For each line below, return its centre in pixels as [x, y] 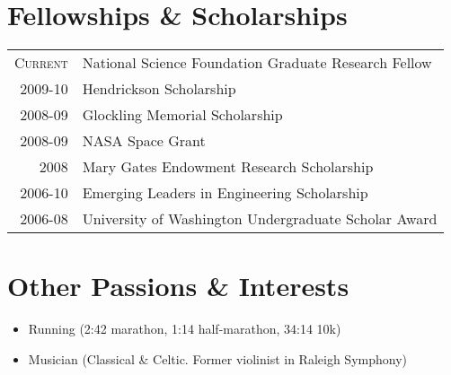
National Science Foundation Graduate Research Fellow [257, 63]
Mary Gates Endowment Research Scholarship [228, 167]
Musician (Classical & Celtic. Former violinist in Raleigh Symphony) [217, 358]
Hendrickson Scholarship [159, 89]
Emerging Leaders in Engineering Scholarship [225, 193]
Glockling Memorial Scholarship [182, 115]
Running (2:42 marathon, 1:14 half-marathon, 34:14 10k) [185, 329]
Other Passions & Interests [178, 286]
